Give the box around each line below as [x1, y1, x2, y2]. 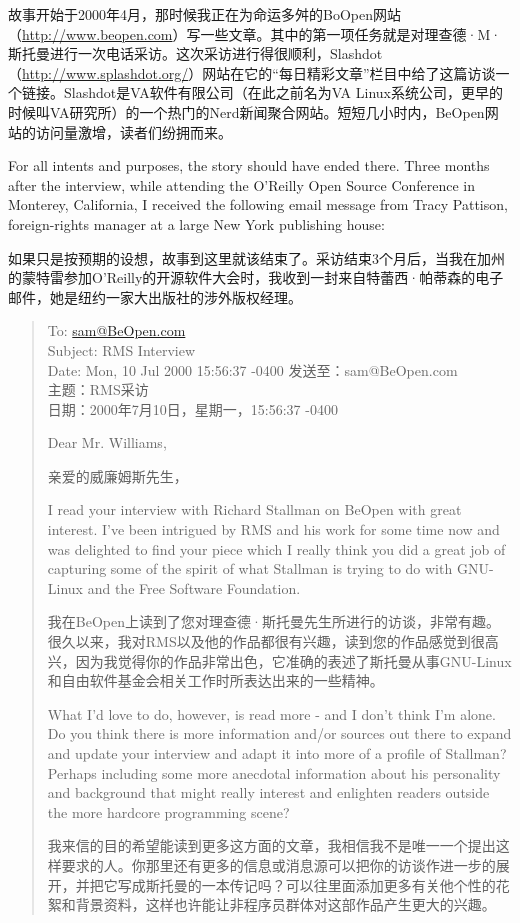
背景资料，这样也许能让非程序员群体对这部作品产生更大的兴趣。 [75, 894, 496, 915]
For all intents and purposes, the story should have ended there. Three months [8, 155, 490, 176]
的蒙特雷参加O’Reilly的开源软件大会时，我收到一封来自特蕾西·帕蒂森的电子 [8, 267, 504, 288]
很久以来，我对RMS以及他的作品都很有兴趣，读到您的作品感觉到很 [47, 631, 485, 652]
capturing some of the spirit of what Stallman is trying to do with [47, 558, 453, 579]
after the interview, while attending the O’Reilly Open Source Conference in [8, 174, 476, 195]
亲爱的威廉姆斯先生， [47, 465, 188, 486]
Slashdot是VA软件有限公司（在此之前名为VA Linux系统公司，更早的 [63, 82, 503, 103]
